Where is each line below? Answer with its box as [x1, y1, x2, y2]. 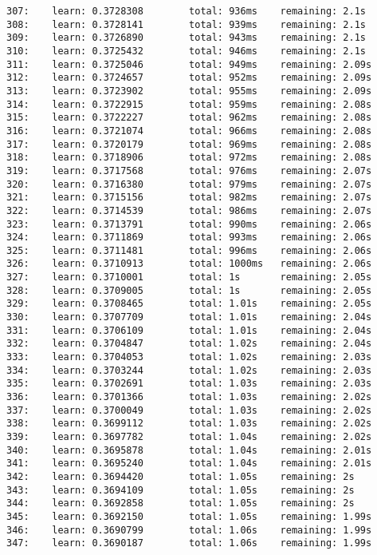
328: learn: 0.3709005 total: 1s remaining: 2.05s [6, 284, 372, 296]
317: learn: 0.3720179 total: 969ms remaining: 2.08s [6, 138, 372, 150]
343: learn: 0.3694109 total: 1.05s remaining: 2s [6, 484, 355, 496]
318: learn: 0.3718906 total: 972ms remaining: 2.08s [6, 152, 372, 164]
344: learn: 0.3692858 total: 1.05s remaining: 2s [6, 498, 355, 509]
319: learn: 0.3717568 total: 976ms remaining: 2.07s [6, 165, 372, 176]
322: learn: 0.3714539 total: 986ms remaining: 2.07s [6, 204, 372, 216]
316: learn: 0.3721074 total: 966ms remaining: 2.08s [6, 125, 372, 137]
